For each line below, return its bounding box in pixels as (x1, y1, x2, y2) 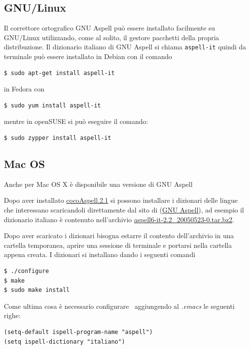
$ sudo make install (4, 287, 70, 294)
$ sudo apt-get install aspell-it (4, 69, 115, 76)
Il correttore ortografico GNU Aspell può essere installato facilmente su (4, 23, 215, 33)
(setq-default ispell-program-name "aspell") (4, 328, 153, 335)
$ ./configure (4, 267, 49, 274)
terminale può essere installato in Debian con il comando (4, 51, 172, 61)
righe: (4, 310, 21, 320)
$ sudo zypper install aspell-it (4, 135, 111, 142)
